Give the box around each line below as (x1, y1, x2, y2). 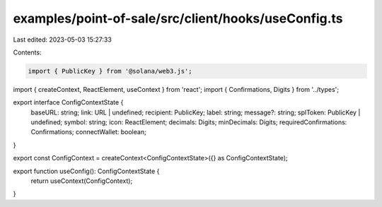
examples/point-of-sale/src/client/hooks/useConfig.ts (13, 11, 343, 26)
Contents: (13, 48, 42, 57)
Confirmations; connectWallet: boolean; (30, 128, 146, 136)
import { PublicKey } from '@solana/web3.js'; (28, 67, 192, 75)
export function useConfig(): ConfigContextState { (13, 167, 160, 175)
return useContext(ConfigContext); (30, 177, 133, 185)
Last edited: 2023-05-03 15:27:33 (13, 35, 112, 44)
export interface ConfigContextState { (13, 98, 124, 107)
